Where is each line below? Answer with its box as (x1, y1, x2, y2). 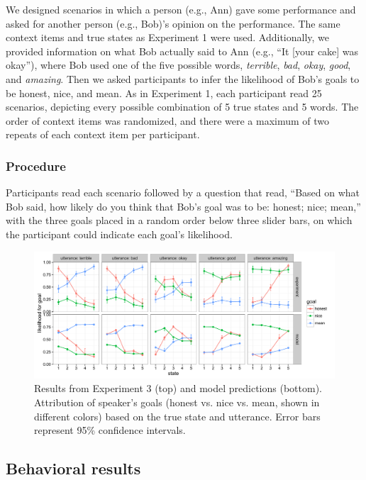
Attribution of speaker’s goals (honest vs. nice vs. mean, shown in (34, 395, 320, 409)
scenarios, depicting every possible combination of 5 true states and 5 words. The (6, 99, 359, 114)
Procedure (6, 157, 66, 174)
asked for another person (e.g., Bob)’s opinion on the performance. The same (6, 16, 340, 30)
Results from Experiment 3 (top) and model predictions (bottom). (34, 381, 322, 396)
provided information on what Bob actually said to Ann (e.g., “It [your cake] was (6, 43, 359, 58)
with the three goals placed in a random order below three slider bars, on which (6, 213, 353, 228)
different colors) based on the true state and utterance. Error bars (34, 408, 321, 423)
